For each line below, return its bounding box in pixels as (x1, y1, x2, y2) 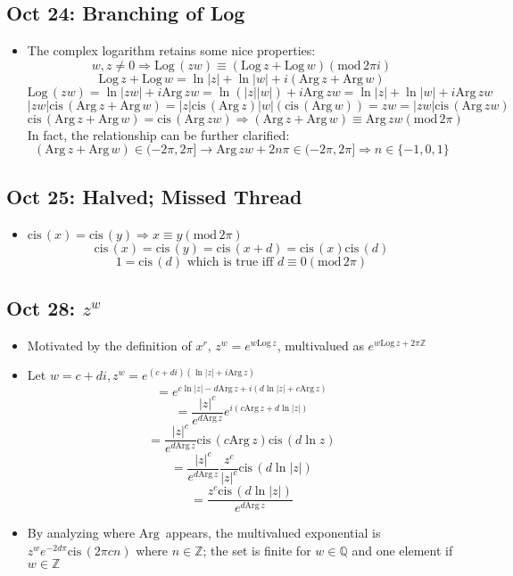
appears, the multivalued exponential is (165, 523, 381, 542)
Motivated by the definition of (27, 335, 192, 354)
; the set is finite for (203, 540, 311, 559)
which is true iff (186, 255, 274, 268)
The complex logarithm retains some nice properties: (27, 41, 316, 60)
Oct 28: (6, 293, 76, 321)
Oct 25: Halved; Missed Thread (6, 182, 302, 210)
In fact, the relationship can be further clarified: (27, 125, 290, 144)
